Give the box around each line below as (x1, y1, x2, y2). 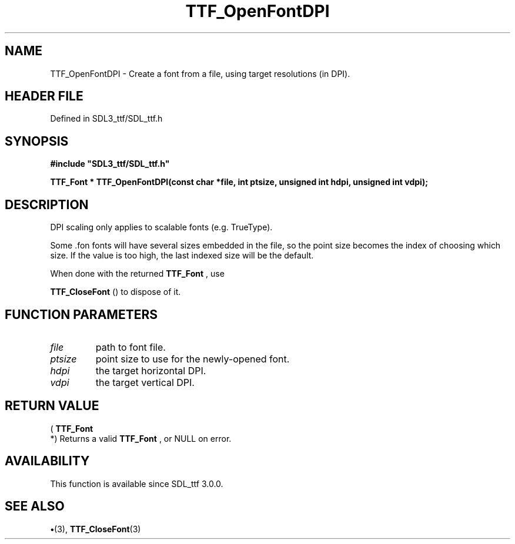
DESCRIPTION (5, 197, 89, 212)
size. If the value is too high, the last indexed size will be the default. (50, 250, 314, 261)
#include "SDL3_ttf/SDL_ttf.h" (50, 159, 170, 169)
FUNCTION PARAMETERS (5, 307, 158, 322)
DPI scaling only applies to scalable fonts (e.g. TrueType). (50, 222, 273, 233)
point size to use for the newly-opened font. (95, 352, 290, 365)
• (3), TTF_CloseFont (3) (50, 523, 141, 534)
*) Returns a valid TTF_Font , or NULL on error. (50, 433, 232, 444)
